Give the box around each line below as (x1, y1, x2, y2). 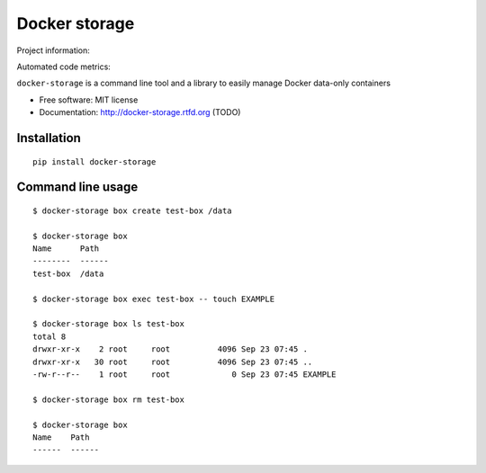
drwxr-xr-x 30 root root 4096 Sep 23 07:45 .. (32, 356, 313, 367)
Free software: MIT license (39, 94, 139, 105)
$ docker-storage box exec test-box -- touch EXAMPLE (32, 293, 274, 304)
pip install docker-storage (32, 156, 157, 166)
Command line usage (16, 180, 139, 195)
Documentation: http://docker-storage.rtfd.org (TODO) (39, 107, 241, 118)
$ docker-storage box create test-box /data (32, 205, 233, 216)
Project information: (16, 45, 90, 56)
